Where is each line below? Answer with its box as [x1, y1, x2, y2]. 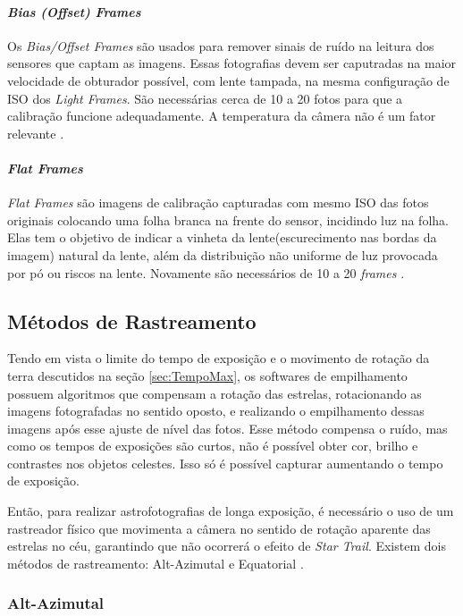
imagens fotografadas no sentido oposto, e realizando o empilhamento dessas [7, 401, 425, 420]
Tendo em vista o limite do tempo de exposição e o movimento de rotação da [7, 349, 430, 367]
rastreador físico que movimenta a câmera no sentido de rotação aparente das [7, 519, 431, 537]
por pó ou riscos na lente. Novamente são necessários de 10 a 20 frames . [7, 263, 405, 282]
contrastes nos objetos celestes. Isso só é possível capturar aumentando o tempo [7, 453, 443, 472]
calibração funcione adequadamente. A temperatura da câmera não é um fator [7, 106, 436, 125]
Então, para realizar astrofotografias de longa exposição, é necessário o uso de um [7, 502, 454, 520]
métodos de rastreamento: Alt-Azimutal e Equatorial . [7, 553, 304, 572]
